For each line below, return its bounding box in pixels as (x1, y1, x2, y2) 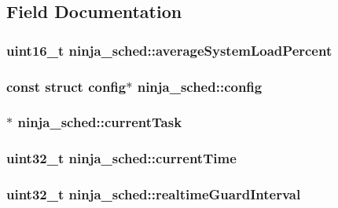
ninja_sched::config (137, 76, 263, 96)
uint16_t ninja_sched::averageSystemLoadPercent (6, 40, 332, 60)
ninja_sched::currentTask (17, 112, 182, 132)
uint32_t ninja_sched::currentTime (6, 148, 237, 168)
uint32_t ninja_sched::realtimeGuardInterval (6, 184, 301, 204)
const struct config (6, 76, 127, 96)
